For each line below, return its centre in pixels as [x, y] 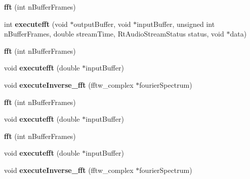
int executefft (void [36, 24]
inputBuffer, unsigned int [176, 24]
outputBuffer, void [102, 24]
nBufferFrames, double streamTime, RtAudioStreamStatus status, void [114, 34]
